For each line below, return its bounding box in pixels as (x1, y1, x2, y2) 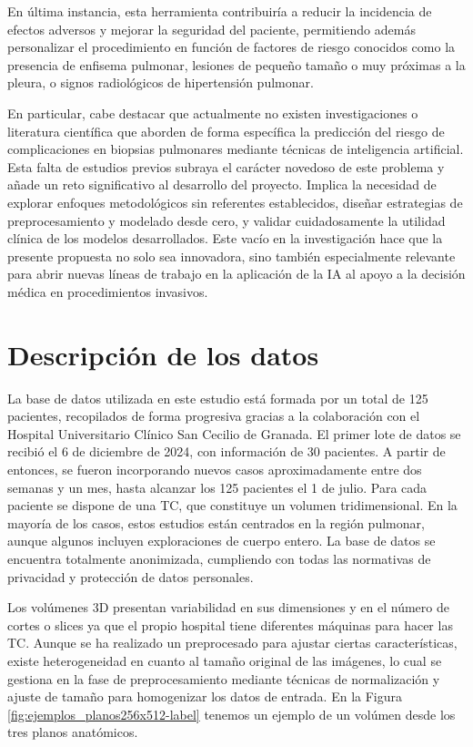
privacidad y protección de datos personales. (7, 567, 254, 586)
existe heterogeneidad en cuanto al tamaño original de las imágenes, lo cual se (7, 650, 442, 670)
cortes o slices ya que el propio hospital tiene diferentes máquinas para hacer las (7, 615, 453, 634)
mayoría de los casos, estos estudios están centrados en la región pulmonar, (7, 513, 425, 532)
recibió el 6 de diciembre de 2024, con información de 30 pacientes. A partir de (7, 442, 446, 461)
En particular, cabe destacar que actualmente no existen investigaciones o (7, 103, 418, 122)
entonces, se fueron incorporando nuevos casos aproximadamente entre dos (7, 460, 422, 478)
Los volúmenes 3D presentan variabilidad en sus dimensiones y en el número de (7, 598, 449, 617)
